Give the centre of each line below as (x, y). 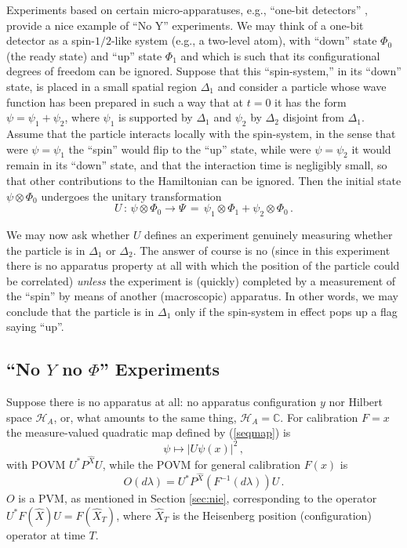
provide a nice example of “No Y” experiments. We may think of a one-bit (185, 25)
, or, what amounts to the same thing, (145, 417)
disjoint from (313, 117)
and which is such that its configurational (280, 55)
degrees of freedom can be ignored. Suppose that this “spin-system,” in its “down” (204, 71)
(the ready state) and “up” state (84, 55)
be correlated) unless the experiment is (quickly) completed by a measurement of (201, 280)
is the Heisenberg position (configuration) (272, 515)
